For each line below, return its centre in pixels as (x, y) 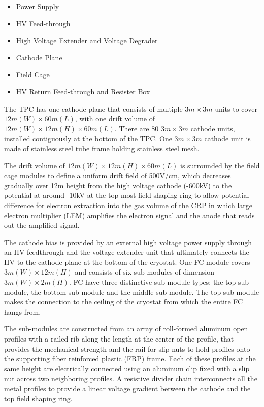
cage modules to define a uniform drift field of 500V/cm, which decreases (118, 175)
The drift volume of (35, 165)
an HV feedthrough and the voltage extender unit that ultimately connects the (127, 252)
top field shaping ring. (38, 398)
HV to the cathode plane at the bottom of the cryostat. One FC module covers (127, 262)
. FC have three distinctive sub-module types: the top (152, 282)
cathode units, (213, 128)
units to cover (236, 108)
